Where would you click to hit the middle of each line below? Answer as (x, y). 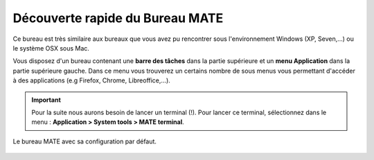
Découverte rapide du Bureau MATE (118, 18)
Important (46, 100)
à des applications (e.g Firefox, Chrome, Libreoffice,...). (92, 80)
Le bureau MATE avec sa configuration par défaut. (85, 141)
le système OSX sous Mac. (51, 48)
